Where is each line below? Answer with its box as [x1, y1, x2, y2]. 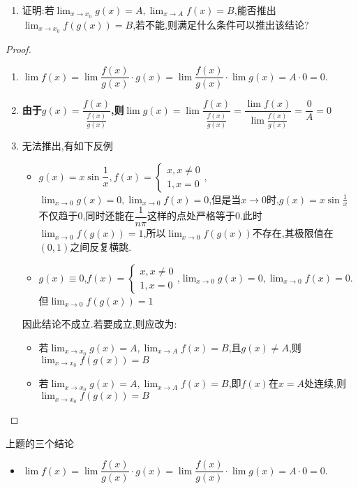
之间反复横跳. [70, 239, 132, 254]
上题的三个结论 [6, 435, 74, 450]
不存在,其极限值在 [252, 226, 334, 240]
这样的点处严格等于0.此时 [147, 208, 262, 223]
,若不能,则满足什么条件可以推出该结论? [133, 17, 309, 31]
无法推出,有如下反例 [22, 138, 113, 152]
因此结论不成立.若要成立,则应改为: [22, 316, 177, 331]
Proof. [6, 41, 31, 56]
